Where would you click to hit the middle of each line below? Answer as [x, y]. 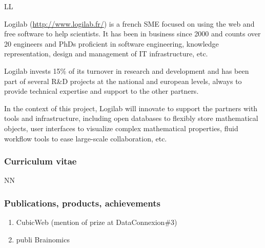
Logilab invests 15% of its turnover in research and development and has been [127, 70]
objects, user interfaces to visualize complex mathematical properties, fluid [121, 128]
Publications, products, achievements [82, 203]
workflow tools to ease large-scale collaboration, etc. [86, 138]
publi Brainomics [43, 239]
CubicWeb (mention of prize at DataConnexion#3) [97, 222]
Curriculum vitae [40, 161]
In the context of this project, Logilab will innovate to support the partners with [131, 108]
